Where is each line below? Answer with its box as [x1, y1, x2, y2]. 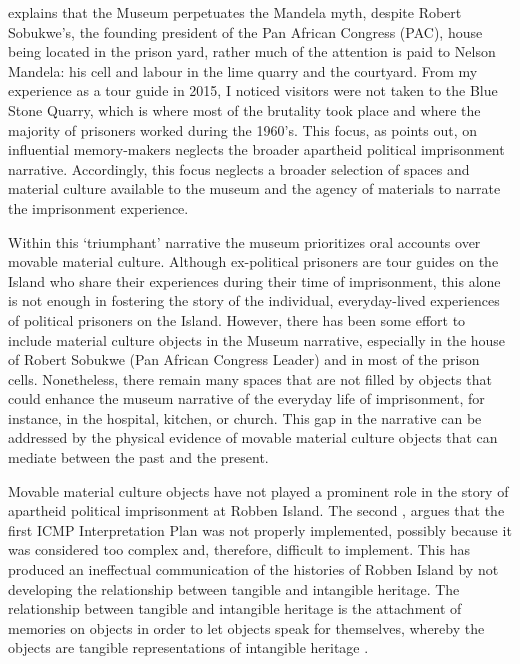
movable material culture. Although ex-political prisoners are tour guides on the [8, 251, 499, 272]
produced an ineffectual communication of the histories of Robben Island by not [8, 559, 499, 580]
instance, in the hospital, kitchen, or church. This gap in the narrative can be [8, 407, 482, 428]
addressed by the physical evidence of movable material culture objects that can [8, 427, 498, 448]
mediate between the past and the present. [8, 447, 269, 468]
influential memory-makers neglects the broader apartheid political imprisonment [8, 139, 505, 160]
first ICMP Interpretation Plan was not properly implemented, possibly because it [8, 519, 512, 540]
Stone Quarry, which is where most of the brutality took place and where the [8, 99, 481, 120]
